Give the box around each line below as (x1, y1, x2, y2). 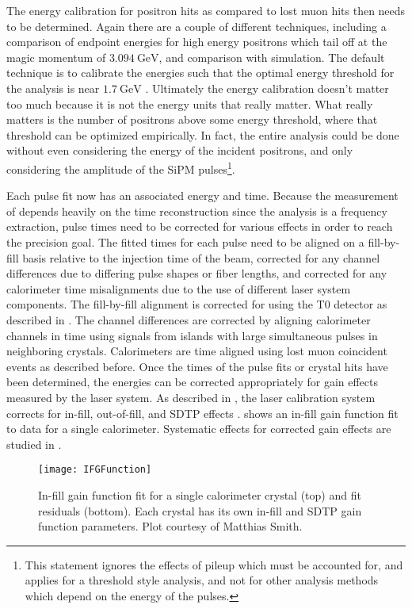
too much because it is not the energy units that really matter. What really (6, 95, 373, 112)
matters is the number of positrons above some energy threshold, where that (6, 111, 378, 128)
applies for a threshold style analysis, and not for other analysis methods (25, 572, 379, 588)
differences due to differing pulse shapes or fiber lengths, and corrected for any (6, 265, 387, 282)
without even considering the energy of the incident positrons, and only (6, 142, 353, 159)
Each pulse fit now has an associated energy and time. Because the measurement (6, 187, 399, 204)
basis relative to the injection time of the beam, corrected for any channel (22, 249, 380, 266)
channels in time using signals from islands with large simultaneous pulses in (6, 327, 378, 343)
